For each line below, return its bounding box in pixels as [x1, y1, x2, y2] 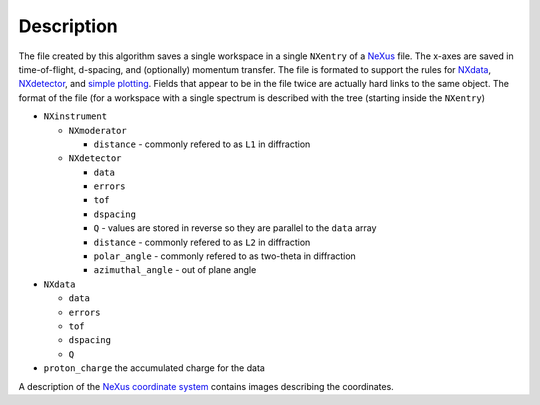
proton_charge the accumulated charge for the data [43, 362, 265, 374]
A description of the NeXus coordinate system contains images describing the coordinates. [18, 380, 394, 392]
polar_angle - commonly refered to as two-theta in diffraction [93, 250, 357, 262]
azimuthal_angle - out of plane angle [93, 264, 257, 276]
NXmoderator [68, 125, 127, 136]
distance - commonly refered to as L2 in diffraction [93, 236, 311, 248]
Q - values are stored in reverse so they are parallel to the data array [93, 222, 377, 234]
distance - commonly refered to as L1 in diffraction [93, 138, 311, 150]
